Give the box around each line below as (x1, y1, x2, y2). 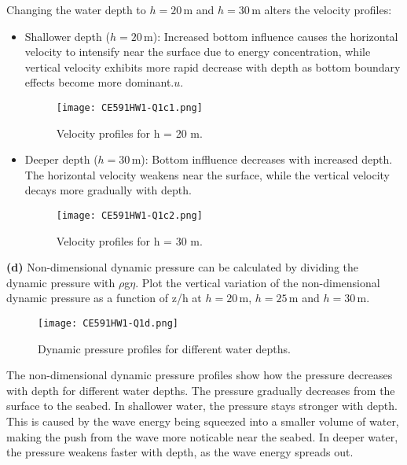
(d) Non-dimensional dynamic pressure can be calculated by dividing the (6, 259, 359, 275)
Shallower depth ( (24, 28, 110, 44)
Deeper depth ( (24, 151, 98, 168)
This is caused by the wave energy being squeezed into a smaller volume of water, (6, 413, 399, 430)
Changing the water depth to (6, 2, 146, 17)
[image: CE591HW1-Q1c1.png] (56, 101, 203, 113)
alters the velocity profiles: (264, 2, 392, 17)
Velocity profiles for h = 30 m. (56, 232, 203, 249)
